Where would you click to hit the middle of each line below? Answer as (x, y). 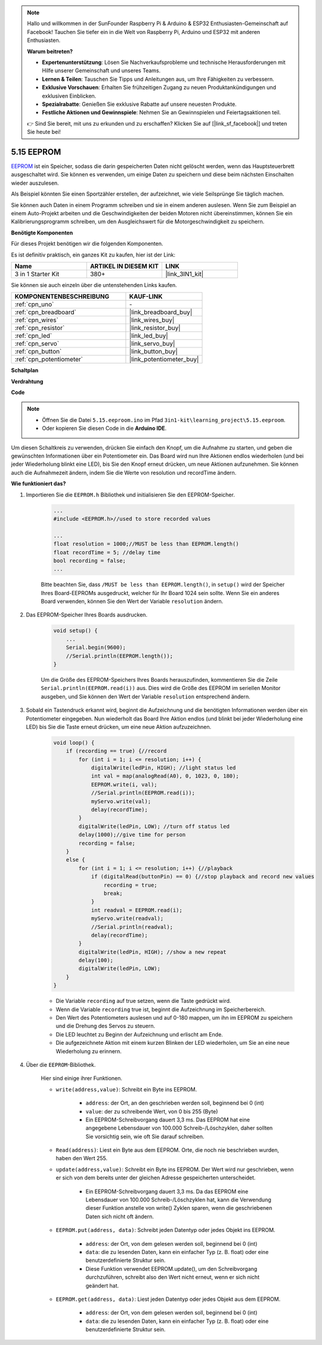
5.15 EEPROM (36, 152)
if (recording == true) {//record (116, 751)
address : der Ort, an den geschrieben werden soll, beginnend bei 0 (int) (175, 1103)
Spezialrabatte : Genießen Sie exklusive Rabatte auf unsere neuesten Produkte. (139, 104)
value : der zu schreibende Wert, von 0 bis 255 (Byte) (152, 1111)
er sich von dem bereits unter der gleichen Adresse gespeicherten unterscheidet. (156, 1178)
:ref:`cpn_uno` (34, 304)
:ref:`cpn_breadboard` (46, 312)
